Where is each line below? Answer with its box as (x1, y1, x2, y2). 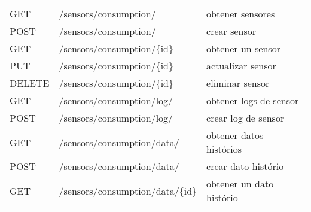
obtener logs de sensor (206, 93, 299, 107)
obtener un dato (206, 177, 274, 190)
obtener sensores (206, 7, 275, 20)
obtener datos (206, 128, 264, 142)
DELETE (10, 76, 50, 90)
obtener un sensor (206, 41, 280, 55)
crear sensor (206, 24, 257, 38)
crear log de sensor (206, 111, 285, 125)
